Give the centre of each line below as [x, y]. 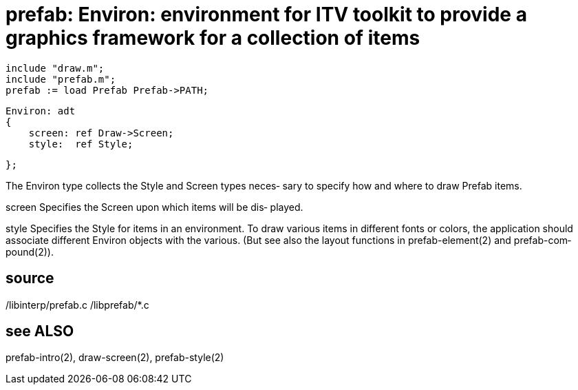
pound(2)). [30, 252]
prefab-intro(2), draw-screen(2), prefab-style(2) [115, 358]
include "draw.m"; [55, 68]
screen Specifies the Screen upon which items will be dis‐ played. [154, 207]
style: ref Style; [81, 144]
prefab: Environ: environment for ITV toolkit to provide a [266, 14]
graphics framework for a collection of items [213, 38]
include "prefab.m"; [61, 79]
